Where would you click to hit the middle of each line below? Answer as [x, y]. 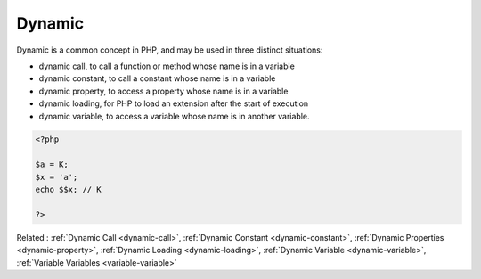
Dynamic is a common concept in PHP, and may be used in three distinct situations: [170, 50]
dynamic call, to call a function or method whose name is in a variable [167, 66]
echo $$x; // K [68, 190]
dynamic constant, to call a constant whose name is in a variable [157, 78]
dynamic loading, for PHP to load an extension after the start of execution [174, 103]
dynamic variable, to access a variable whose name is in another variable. [175, 116]
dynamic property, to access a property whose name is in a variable [163, 91]
